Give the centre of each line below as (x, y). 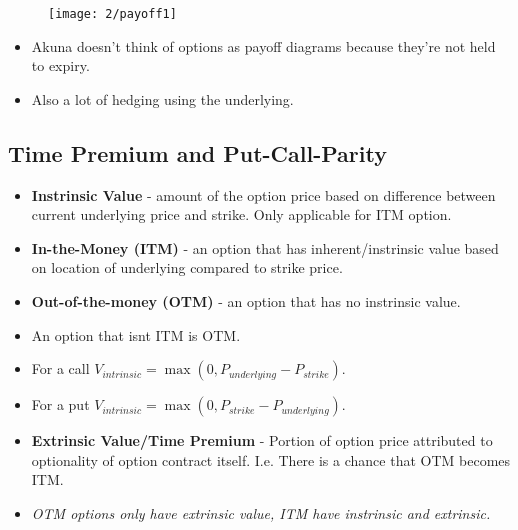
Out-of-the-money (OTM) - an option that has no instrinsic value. (246, 301)
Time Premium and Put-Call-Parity (197, 152)
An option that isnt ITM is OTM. (136, 334)
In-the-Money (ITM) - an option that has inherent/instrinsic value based (265, 247)
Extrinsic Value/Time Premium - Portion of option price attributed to (262, 440)
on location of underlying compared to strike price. (187, 267)
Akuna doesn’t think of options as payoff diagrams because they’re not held (263, 45)
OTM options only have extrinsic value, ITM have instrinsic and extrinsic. (261, 512)
